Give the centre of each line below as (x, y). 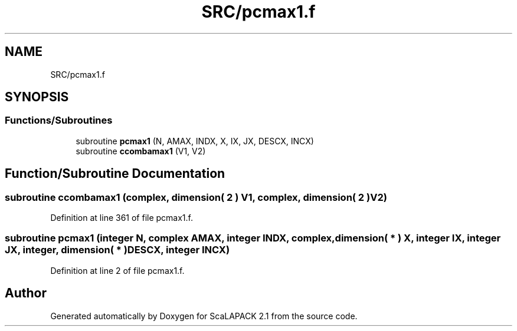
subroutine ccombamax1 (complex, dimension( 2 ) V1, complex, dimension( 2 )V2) (196, 197)
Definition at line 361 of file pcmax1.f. (122, 218)
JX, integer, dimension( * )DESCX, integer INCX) (117, 250)
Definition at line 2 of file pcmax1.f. (117, 270)
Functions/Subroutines (59, 120)
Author (26, 293)
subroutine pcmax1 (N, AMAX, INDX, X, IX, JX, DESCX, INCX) (195, 141)
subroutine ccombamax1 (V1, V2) (141, 151)
